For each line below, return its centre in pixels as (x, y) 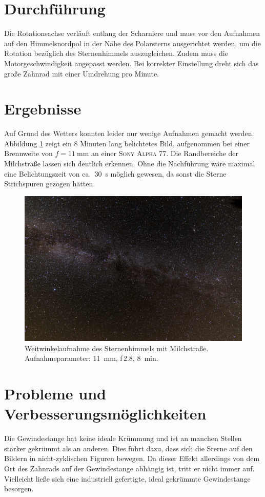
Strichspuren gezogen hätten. (50, 184)
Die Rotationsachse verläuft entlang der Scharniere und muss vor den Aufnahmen (132, 33)
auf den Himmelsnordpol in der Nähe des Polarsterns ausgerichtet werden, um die (132, 43)
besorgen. (19, 489)
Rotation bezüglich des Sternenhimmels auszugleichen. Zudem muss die (116, 53)
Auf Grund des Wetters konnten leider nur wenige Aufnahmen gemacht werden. (129, 133)
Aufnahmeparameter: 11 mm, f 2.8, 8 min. (91, 358)
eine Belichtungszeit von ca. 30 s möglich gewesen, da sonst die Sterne (115, 173)
